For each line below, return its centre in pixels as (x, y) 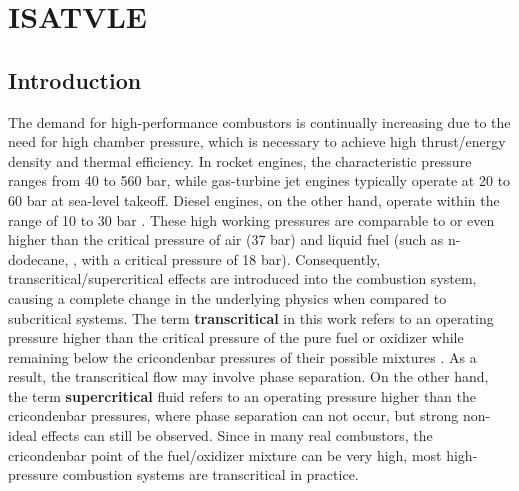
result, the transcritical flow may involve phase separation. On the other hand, (248, 376)
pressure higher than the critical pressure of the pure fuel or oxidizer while (236, 337)
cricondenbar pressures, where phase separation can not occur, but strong (233, 415)
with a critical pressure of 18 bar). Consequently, (231, 258)
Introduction (75, 79)
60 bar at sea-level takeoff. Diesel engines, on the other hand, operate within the (254, 199)
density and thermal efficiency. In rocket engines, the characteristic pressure (240, 160)
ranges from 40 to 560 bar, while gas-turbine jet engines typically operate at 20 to (259, 180)
